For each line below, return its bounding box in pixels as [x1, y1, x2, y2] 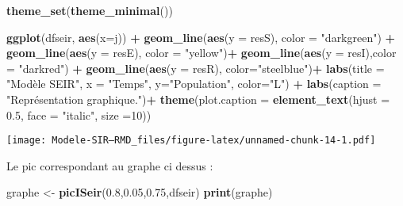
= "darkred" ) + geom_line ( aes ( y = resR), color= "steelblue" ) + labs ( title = [6, 59, 385, 76]
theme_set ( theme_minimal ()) [6, 2, 173, 18]
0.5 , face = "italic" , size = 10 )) [6, 106, 152, 123]
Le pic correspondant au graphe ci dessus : [6, 157, 213, 174]
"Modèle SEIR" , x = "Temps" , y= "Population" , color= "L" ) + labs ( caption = [6, 75, 382, 92]
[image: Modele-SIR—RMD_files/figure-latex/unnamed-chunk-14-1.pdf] [6, 135, 376, 147]
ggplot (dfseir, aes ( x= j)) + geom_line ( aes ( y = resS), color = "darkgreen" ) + [6, 29, 396, 45]
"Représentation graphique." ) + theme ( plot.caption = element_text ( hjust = [6, 90, 390, 107]
